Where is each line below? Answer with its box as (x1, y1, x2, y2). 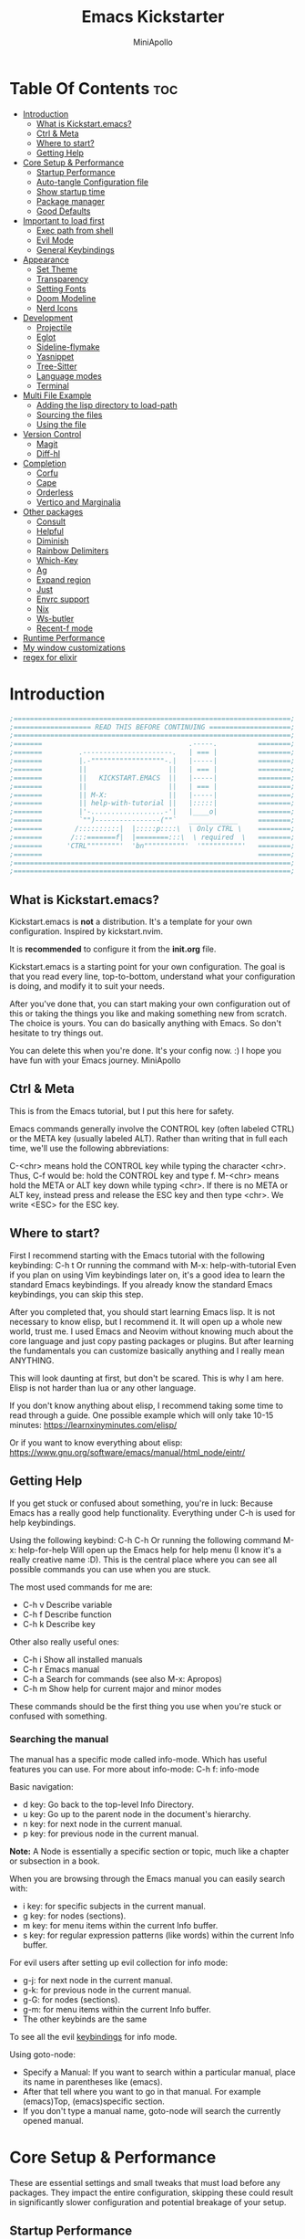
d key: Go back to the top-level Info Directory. (22, 1799, 194, 1810)
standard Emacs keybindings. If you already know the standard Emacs (9, 1278, 273, 1289)
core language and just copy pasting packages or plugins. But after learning (9, 1335, 294, 1346)
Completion (22, 457, 66, 468)
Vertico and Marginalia (36, 496, 121, 508)
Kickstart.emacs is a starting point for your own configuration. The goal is (9, 962, 286, 972)
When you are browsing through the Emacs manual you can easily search (9, 1873, 285, 1884)
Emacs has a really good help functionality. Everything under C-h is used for (9, 1507, 296, 1518)
